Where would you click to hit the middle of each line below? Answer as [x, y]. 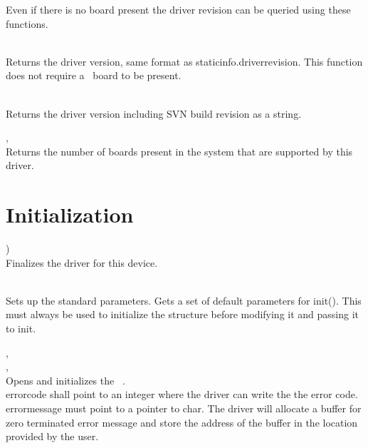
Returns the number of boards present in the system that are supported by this [179, 151]
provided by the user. [52, 436]
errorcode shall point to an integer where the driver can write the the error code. [182, 394]
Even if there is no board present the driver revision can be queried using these [178, 9]
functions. [27, 23]
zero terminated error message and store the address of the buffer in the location [182, 422]
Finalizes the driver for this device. [82, 262]
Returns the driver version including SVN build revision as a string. [154, 113]
